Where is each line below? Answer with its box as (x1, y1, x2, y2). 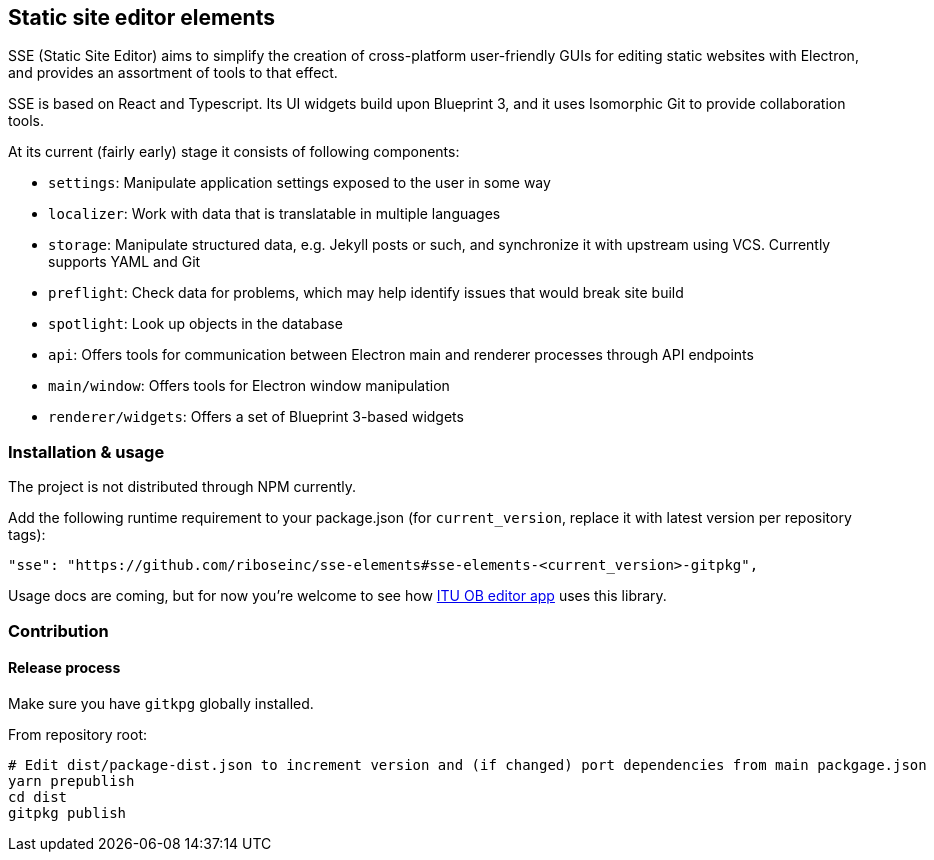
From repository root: (8, 725, 148, 743)
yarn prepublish (8, 772, 135, 789)
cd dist (8, 788, 68, 805)
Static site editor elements (8, 5, 275, 30)
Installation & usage (8, 441, 165, 462)
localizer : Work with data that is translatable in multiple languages (48, 205, 501, 223)
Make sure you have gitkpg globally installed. (8, 694, 314, 712)
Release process (8, 659, 121, 677)
